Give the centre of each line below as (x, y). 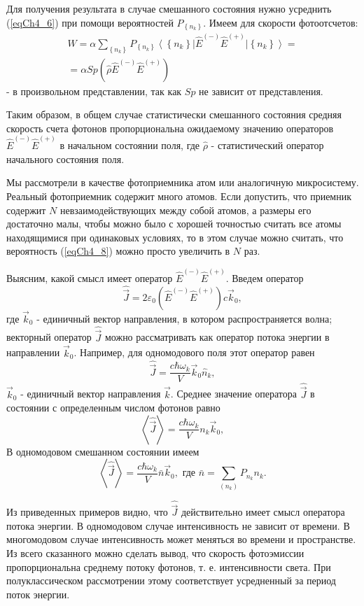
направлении (33, 352)
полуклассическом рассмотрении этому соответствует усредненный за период (171, 580)
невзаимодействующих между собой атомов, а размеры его (186, 210)
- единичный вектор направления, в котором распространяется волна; (184, 318)
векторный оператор (49, 337)
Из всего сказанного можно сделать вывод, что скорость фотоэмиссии (155, 553)
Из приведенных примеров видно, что (87, 512)
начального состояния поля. (65, 158)
